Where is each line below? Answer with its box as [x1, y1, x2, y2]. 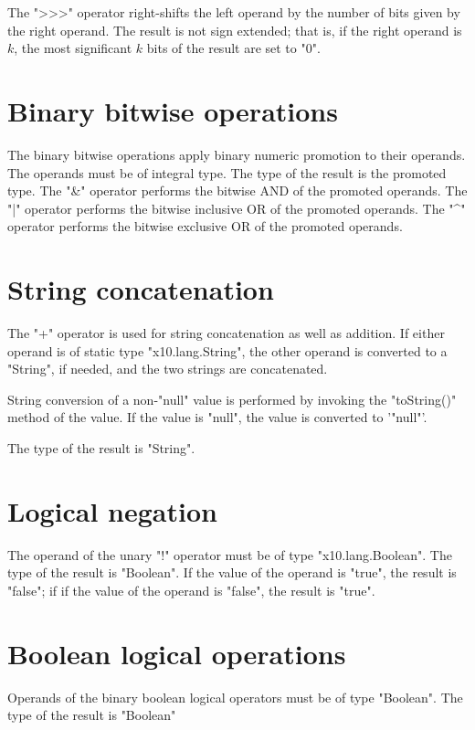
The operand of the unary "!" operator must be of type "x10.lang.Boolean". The [7, 545, 452, 564]
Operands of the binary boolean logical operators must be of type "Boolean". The [7, 687, 463, 706]
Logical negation [7, 492, 217, 529]
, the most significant [14, 38, 132, 58]
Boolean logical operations [7, 634, 346, 672]
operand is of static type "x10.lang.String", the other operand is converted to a [7, 341, 448, 360]
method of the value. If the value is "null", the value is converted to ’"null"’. [7, 407, 427, 427]
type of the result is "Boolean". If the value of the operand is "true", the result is [7, 563, 457, 582]
